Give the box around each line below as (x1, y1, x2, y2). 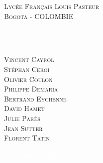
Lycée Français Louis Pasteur (4, 1, 100, 11)
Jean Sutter (4, 122, 43, 133)
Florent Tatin (4, 132, 50, 143)
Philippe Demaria (4, 83, 58, 94)
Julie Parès (4, 112, 40, 123)
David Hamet (4, 103, 45, 113)
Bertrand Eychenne (4, 93, 67, 103)
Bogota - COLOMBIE (4, 10, 74, 21)
